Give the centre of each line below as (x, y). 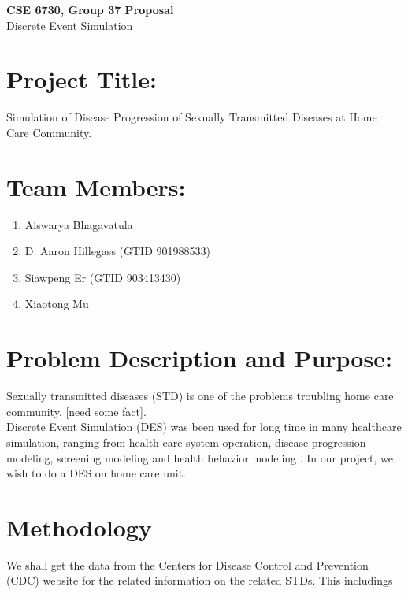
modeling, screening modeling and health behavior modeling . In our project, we (200, 457)
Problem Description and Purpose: (199, 358)
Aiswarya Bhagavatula (79, 224)
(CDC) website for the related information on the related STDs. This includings (200, 580)
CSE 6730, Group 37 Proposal (90, 9)
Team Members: (96, 186)
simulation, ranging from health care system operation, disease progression (186, 442)
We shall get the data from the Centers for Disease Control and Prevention (187, 564)
